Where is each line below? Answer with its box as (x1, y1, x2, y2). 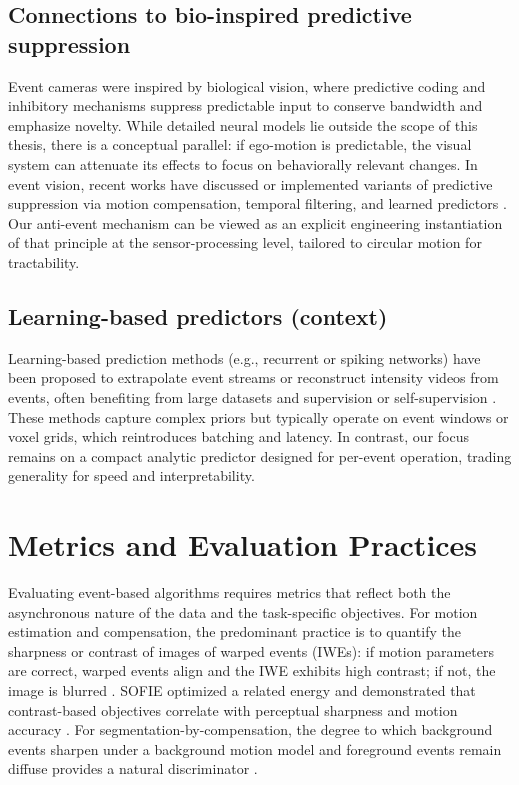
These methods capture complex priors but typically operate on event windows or (8, 406, 509, 427)
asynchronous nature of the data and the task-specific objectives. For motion (8, 601, 478, 622)
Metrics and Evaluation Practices (8, 524, 478, 565)
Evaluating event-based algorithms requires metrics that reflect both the (8, 582, 451, 603)
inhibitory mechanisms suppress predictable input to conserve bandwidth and (8, 95, 483, 116)
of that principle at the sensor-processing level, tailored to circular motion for (8, 232, 482, 253)
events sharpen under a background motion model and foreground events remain (8, 738, 502, 759)
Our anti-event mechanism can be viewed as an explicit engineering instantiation (8, 212, 503, 233)
